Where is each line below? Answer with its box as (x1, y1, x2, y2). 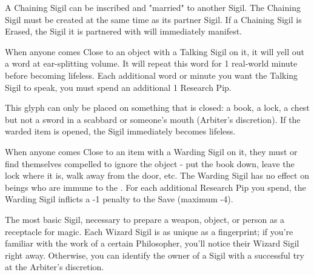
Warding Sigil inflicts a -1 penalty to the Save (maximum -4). (5, 193, 233, 205)
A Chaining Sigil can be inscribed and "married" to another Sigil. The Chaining (5, 1, 301, 13)
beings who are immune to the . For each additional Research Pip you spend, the (5, 181, 306, 193)
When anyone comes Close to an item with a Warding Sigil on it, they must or (5, 145, 298, 157)
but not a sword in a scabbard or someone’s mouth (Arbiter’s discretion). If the (5, 113, 301, 125)
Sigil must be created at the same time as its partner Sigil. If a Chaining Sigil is (5, 13, 302, 25)
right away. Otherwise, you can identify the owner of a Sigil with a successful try (5, 248, 304, 261)
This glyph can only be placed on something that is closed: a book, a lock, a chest (5, 101, 310, 114)
